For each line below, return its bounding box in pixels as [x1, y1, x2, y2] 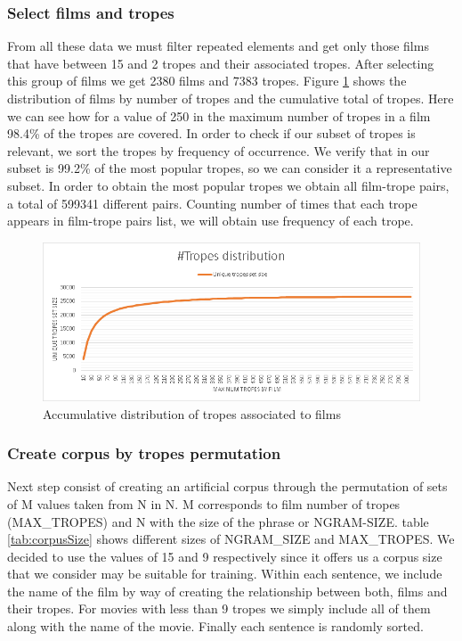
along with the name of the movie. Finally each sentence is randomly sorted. [7, 617, 424, 636]
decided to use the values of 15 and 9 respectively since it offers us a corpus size [7, 546, 442, 565]
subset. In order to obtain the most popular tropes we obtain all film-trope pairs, [7, 176, 450, 194]
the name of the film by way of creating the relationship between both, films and [7, 581, 448, 600]
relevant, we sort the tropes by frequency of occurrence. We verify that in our [7, 141, 430, 160]
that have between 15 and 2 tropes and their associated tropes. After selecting [7, 53, 434, 72]
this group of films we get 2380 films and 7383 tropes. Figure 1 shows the [7, 71, 407, 90]
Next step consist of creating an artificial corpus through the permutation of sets [7, 477, 448, 496]
